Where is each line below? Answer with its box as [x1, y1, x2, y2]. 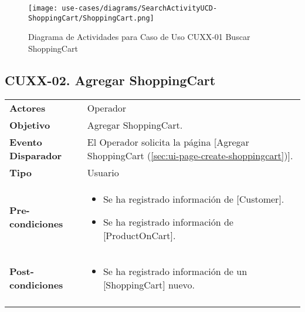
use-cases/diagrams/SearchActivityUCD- [62, 4, 218, 12]
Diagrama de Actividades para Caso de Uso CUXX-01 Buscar [28, 31, 250, 43]
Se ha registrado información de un [103, 264, 248, 278]
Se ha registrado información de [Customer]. [103, 192, 284, 206]
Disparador [9, 148, 62, 162]
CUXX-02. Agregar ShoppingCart [5, 71, 216, 89]
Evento [9, 135, 42, 149]
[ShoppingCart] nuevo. [103, 277, 195, 291]
